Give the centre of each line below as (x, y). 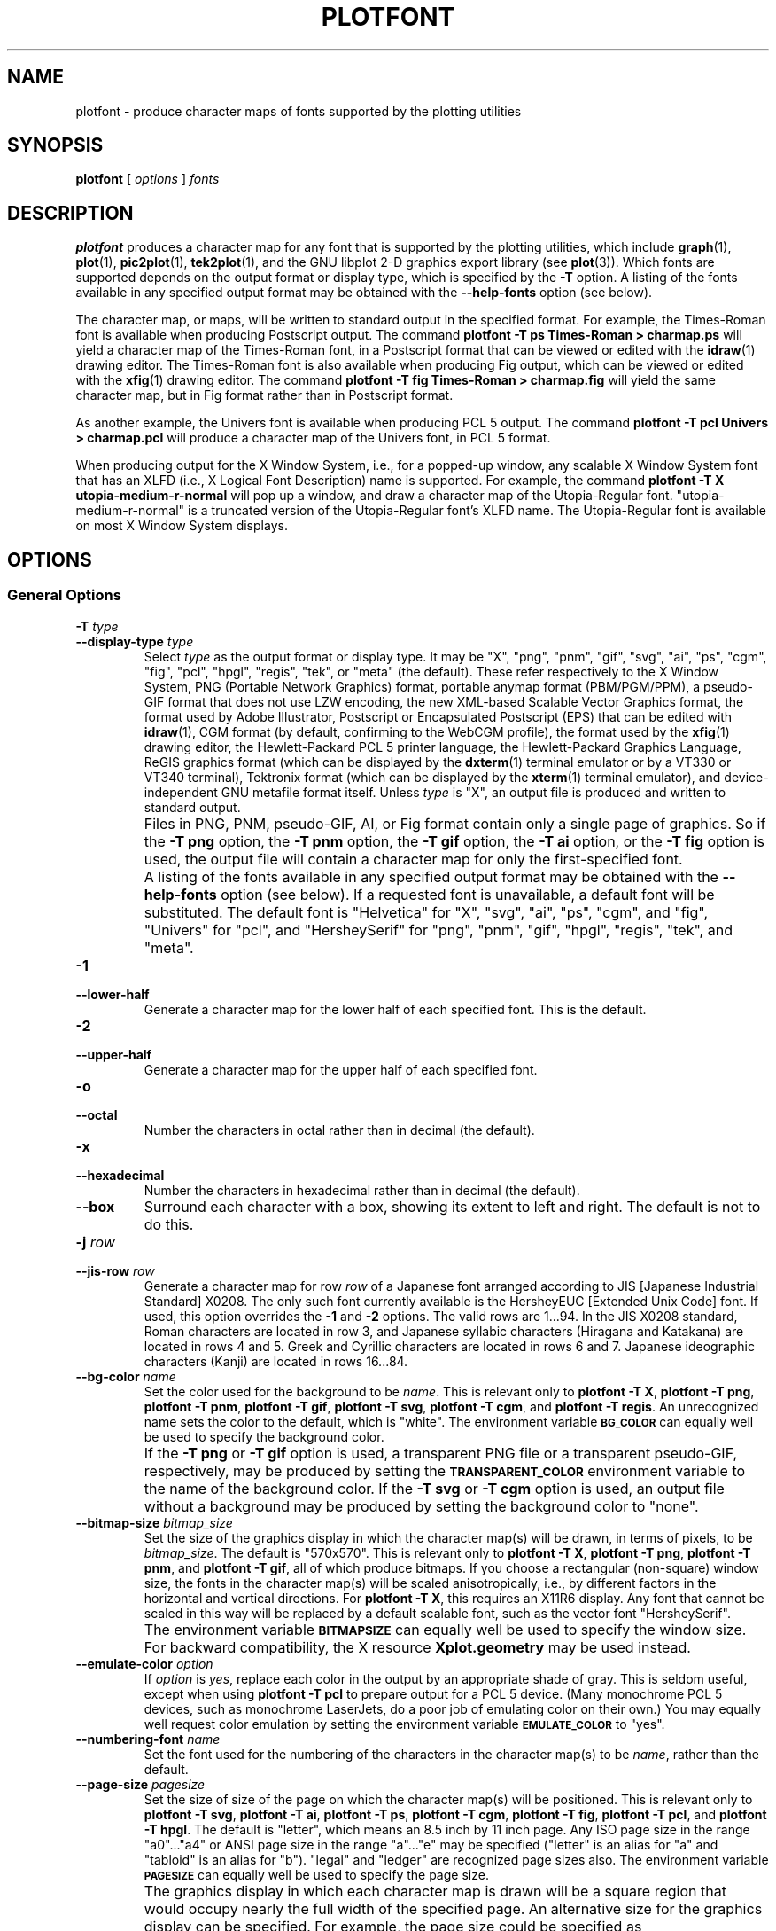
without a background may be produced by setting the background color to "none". (421, 1506)
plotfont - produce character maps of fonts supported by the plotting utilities (299, 111)
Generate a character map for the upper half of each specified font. (341, 1069)
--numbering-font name (148, 1739)
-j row (95, 1242)
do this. (169, 1224)
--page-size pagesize (140, 1784)
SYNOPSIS (55, 145)
